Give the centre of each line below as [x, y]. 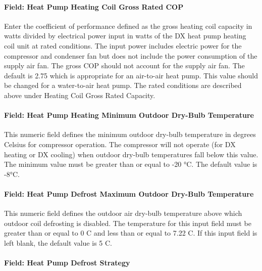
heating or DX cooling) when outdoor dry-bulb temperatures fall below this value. [131, 154]
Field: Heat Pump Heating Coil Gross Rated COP [94, 6]
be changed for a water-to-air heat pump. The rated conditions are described [123, 85]
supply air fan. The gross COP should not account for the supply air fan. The [124, 65]
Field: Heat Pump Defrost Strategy [67, 263]
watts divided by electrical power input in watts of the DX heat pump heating [125, 36]
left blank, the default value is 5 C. [58, 242]
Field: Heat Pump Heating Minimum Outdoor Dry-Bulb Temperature [129, 115]
